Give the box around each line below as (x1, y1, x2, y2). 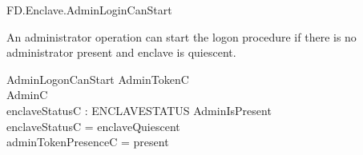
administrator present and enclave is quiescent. (6, 44, 236, 61)
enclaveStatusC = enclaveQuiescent (6, 117, 180, 134)
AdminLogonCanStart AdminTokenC (6, 70, 189, 87)
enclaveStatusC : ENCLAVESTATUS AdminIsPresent (6, 101, 272, 118)
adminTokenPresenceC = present (6, 133, 169, 150)
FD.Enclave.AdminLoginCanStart (6, 2, 172, 18)
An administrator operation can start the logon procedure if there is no (6, 28, 357, 45)
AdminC (6, 86, 48, 103)
